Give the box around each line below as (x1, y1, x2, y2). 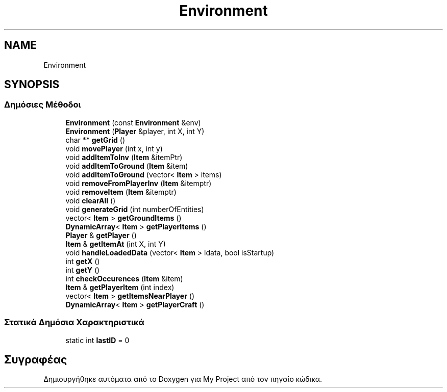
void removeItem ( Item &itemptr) (65, 187, 177, 196)
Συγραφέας (4, 353, 67, 366)
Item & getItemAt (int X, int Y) (65, 239, 166, 248)
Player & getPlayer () (65, 230, 137, 240)
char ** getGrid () (65, 135, 126, 144)
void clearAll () (65, 196, 116, 205)
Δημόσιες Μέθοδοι (4, 99, 81, 110)
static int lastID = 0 (65, 335, 130, 345)
